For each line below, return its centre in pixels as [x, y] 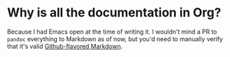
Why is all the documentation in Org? [114, 13]
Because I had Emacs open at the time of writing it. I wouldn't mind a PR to [112, 32]
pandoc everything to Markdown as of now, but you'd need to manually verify [115, 38]
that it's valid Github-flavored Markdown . [65, 46]
